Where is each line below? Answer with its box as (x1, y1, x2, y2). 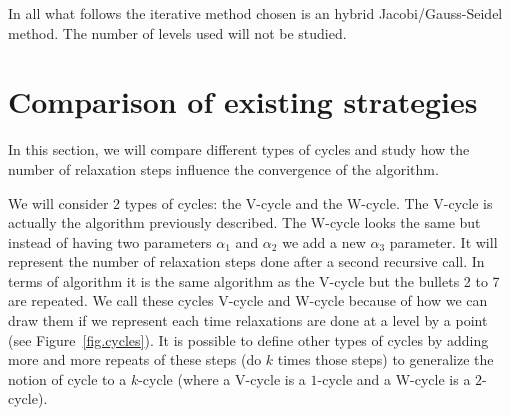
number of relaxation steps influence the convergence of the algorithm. (8, 158, 439, 179)
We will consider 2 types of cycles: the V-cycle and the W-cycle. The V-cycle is (8, 192, 493, 213)
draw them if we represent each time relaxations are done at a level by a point (8, 310, 488, 331)
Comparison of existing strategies (8, 81, 478, 122)
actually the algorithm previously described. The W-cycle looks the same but (8, 212, 481, 233)
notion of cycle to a (8, 368, 127, 389)
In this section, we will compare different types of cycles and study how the (8, 139, 470, 160)
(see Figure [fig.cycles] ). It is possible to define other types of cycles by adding (8, 329, 489, 350)
